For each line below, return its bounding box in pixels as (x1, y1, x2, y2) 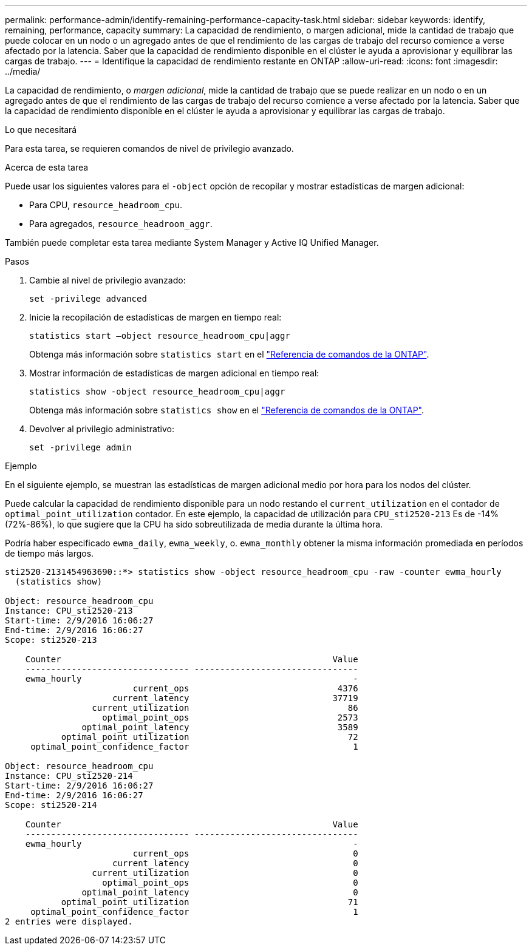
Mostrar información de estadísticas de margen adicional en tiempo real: (29, 368, 319, 378)
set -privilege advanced (29, 294, 147, 304)
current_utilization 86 (92, 703, 358, 713)
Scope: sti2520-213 (5, 635, 97, 645)
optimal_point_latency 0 (81, 887, 358, 897)
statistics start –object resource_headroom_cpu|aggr (29, 331, 290, 341)
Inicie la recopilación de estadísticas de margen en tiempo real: (29, 312, 282, 322)
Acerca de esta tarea (5, 162, 89, 172)
